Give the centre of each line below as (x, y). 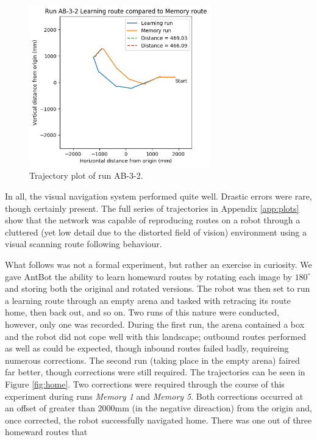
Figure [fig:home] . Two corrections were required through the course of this (145, 384)
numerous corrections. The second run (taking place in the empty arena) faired (152, 360)
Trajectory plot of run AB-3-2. (86, 175)
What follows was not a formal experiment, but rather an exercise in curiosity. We (158, 264)
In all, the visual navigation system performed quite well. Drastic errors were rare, (158, 196)
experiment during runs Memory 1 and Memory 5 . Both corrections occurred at (154, 396)
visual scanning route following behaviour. (84, 244)
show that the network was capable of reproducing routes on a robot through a (153, 220)
